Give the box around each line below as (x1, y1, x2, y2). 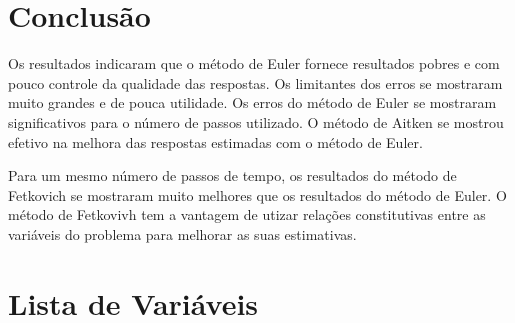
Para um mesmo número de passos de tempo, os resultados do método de (8, 165, 457, 186)
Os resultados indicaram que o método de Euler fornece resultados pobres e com (8, 53, 500, 74)
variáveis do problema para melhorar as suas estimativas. (8, 223, 357, 244)
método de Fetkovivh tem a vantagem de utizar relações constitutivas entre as (8, 204, 486, 225)
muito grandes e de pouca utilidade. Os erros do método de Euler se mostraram (8, 92, 497, 113)
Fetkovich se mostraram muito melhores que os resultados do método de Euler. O (8, 184, 507, 205)
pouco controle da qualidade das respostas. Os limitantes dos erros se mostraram (8, 72, 503, 93)
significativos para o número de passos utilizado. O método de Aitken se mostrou (8, 111, 504, 132)
